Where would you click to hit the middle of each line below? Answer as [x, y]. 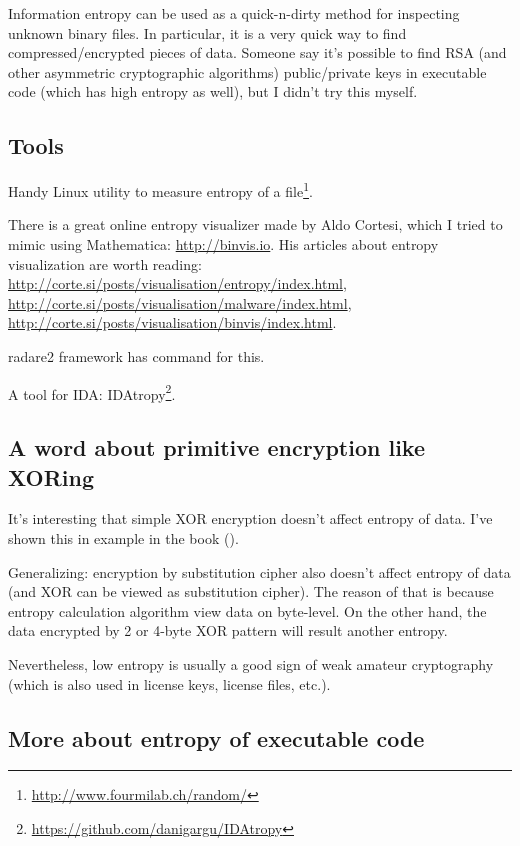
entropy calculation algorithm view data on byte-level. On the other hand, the [247, 610]
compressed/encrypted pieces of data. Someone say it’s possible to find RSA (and [257, 52]
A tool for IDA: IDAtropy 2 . [92, 392]
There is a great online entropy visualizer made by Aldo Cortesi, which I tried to [255, 224]
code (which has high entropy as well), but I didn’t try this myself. [213, 91]
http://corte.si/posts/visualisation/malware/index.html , [180, 302]
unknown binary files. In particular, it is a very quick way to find [207, 32]
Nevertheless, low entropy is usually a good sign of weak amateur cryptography [251, 663]
